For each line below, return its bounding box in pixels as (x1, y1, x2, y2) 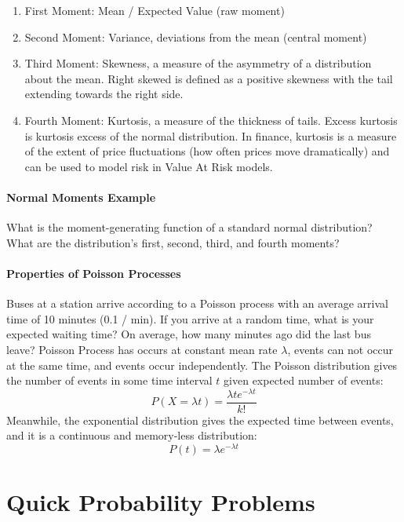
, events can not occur (287, 341, 394, 357)
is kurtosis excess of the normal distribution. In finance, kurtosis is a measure (24, 127, 397, 144)
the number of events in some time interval (6, 372, 213, 389)
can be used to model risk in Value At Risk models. (24, 158, 273, 174)
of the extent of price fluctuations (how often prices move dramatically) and (24, 143, 390, 159)
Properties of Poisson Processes (6, 265, 181, 281)
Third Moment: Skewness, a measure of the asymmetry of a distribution (24, 55, 372, 71)
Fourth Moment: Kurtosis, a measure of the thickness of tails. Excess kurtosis (24, 111, 398, 128)
